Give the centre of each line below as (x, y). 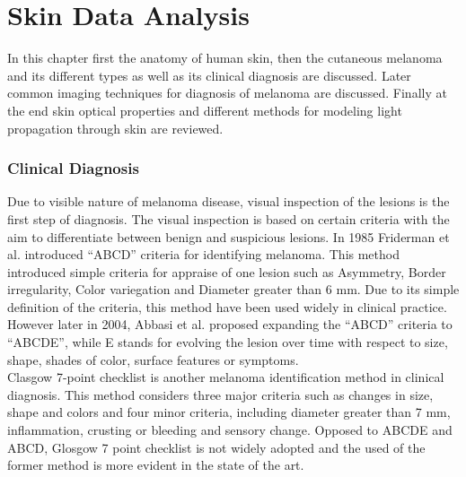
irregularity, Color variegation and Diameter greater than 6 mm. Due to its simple (233, 289)
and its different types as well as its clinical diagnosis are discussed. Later (209, 75)
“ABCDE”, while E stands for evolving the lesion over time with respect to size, (228, 342)
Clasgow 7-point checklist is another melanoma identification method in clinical (226, 377)
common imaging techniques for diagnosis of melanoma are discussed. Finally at (227, 93)
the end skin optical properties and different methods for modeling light (205, 110)
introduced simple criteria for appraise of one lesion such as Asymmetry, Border (227, 271)
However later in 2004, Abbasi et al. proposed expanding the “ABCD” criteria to (230, 324)
